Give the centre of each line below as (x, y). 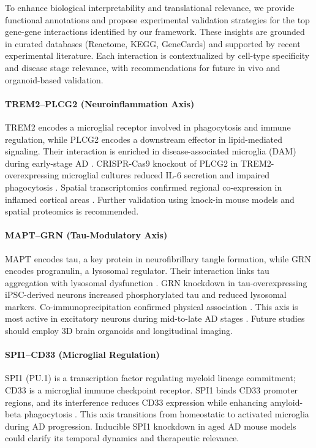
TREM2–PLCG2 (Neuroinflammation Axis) (100, 103)
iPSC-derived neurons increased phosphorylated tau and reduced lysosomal (146, 294)
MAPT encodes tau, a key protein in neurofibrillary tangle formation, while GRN (158, 258)
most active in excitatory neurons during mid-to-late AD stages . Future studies (155, 318)
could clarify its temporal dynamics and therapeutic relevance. (122, 438)
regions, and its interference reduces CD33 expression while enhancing (136, 402)
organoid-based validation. (54, 79)
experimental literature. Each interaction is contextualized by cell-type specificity (157, 55)
